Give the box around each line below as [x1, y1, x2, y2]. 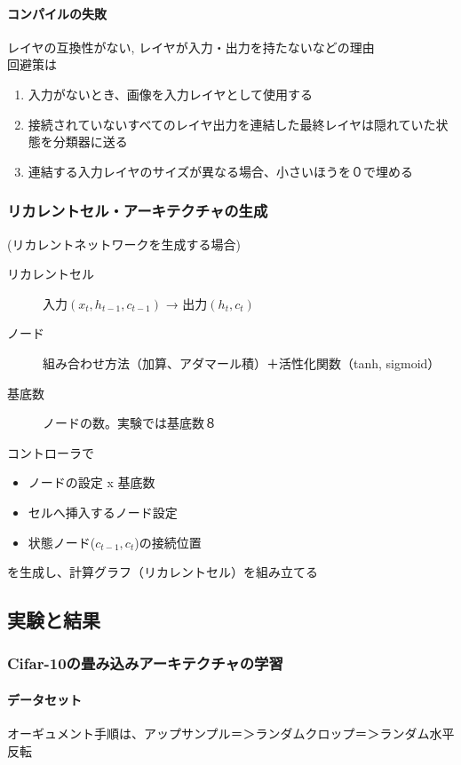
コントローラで [7, 443, 94, 461]
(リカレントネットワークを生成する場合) [7, 234, 241, 253]
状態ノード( [28, 532, 96, 551]
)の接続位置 [134, 532, 202, 551]
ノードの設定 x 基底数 [28, 473, 155, 492]
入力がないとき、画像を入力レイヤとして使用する [28, 84, 313, 103]
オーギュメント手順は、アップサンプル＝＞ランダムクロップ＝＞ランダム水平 [7, 724, 455, 743]
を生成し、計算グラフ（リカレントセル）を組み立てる [7, 563, 318, 581]
